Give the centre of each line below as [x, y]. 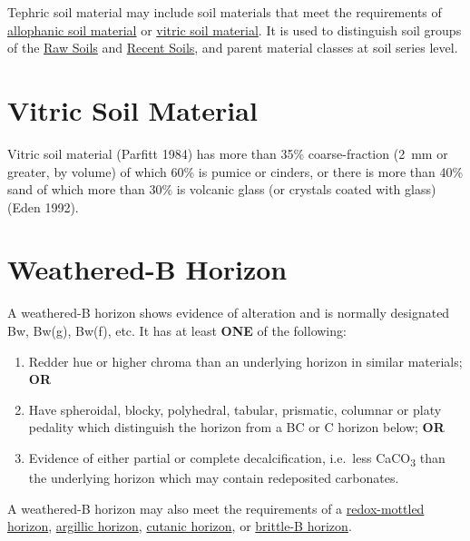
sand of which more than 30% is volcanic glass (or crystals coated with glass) [222, 189]
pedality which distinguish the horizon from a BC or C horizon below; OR [236, 427]
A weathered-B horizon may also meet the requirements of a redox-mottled [216, 508]
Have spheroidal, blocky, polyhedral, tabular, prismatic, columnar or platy [235, 409]
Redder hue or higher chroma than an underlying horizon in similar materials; [245, 361]
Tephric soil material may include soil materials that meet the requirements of [225, 12]
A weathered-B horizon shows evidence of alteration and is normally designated [229, 313]
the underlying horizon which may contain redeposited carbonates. [214, 478]
